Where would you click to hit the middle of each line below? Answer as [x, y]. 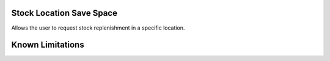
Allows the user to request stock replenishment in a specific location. [98, 28]
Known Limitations [48, 45]
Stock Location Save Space [64, 13]
